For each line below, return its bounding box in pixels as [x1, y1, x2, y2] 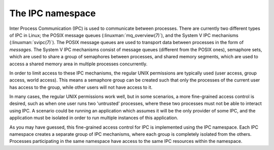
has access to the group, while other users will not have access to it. [9, 84, 153, 90]
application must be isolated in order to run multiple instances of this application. [9, 115, 179, 121]
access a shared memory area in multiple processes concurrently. [9, 61, 148, 67]
